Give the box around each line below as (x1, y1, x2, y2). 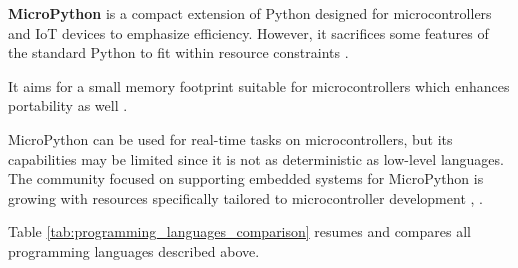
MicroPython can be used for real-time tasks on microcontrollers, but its (8, 128, 453, 149)
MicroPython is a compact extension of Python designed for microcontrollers (8, 3, 492, 23)
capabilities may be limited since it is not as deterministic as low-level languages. (8, 148, 504, 169)
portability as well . (8, 95, 128, 116)
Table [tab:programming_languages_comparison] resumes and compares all (8, 221, 471, 242)
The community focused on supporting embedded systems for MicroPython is (8, 168, 484, 189)
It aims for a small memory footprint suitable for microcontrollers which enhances (8, 75, 510, 96)
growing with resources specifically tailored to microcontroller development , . (8, 187, 483, 208)
